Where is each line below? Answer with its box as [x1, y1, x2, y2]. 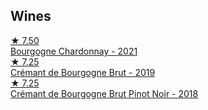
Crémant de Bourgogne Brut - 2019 [10, 66, 156, 78]
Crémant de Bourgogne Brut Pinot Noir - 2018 [10, 87, 199, 99]
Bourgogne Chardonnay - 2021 [10, 45, 138, 57]
